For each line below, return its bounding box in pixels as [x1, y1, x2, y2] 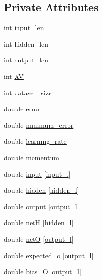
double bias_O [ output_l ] [4, 266, 81, 277]
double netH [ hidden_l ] [4, 218, 74, 228]
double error [4, 104, 40, 114]
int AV [4, 71, 24, 81]
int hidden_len [4, 38, 49, 48]
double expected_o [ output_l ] [4, 250, 94, 260]
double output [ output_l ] [4, 201, 79, 211]
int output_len [4, 55, 49, 65]
